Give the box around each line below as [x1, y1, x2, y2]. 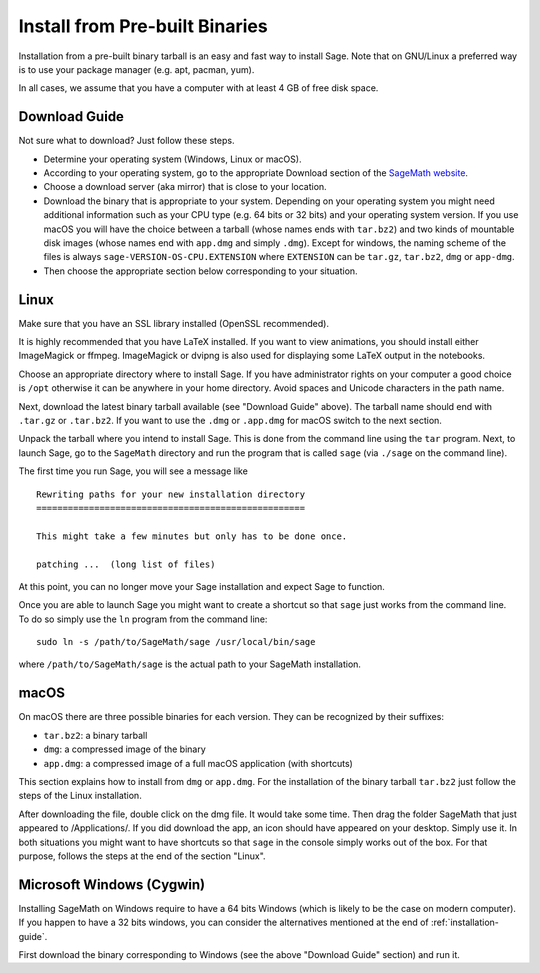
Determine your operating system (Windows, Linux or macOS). [43, 153, 302, 165]
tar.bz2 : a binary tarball [43, 729, 148, 741]
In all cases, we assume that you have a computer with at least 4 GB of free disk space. [18, 82, 379, 94]
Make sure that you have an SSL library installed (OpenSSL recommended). [18, 317, 330, 329]
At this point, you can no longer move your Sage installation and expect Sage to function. [18, 580, 385, 592]
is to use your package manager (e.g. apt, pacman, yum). [18, 63, 255, 75]
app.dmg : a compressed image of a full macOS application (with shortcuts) [43, 757, 354, 769]
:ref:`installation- [430, 916, 499, 929]
